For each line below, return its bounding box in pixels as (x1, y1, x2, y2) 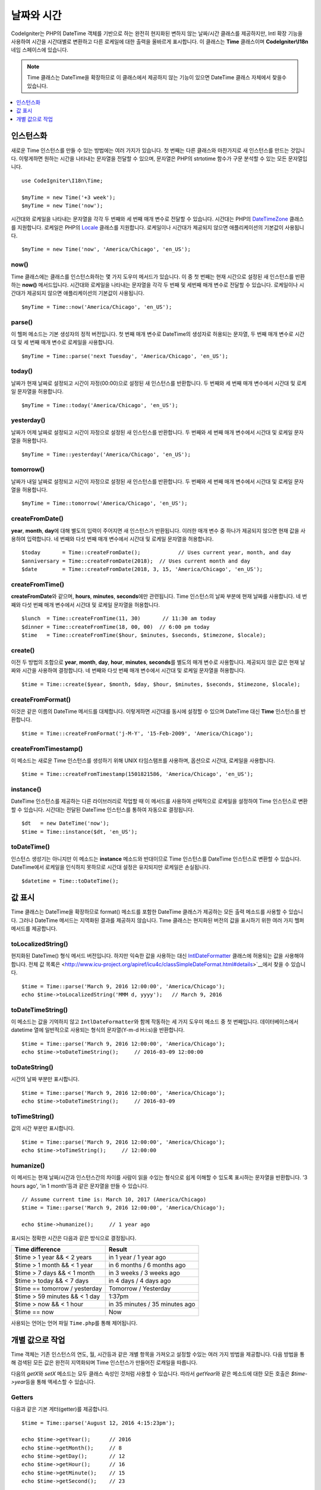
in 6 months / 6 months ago (108, 1261, 186, 1269)
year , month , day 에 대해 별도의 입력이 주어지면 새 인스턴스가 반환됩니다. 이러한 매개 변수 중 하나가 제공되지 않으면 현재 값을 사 (11, 527, 306, 534)
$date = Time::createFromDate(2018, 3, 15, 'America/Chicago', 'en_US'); (21, 566, 263, 573)
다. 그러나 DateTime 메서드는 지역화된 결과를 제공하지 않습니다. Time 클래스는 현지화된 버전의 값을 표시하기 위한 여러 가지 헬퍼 (11, 917, 304, 924)
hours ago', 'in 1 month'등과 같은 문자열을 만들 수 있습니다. (11, 1182, 149, 1189)
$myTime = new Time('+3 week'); (21, 194, 116, 201)
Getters (11, 1393, 34, 1401)
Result (108, 1245, 127, 1253)
